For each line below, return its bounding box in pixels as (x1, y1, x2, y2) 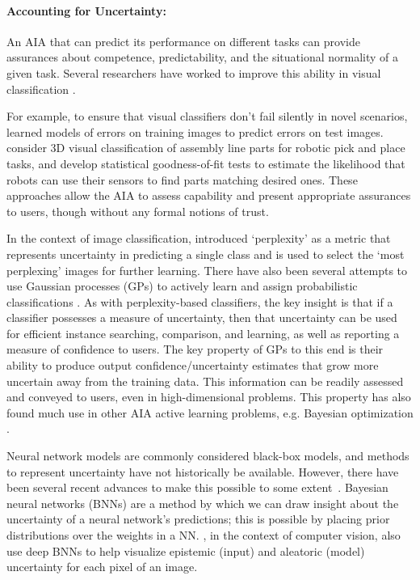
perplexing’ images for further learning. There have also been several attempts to (6, 261, 408, 278)
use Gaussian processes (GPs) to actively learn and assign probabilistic (6, 277, 358, 294)
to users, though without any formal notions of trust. (6, 202, 269, 219)
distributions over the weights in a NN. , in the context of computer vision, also (6, 527, 401, 544)
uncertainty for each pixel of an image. (6, 558, 198, 575)
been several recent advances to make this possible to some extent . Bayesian (6, 479, 388, 496)
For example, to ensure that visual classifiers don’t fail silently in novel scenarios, (6, 108, 408, 125)
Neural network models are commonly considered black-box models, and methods (6, 447, 409, 464)
